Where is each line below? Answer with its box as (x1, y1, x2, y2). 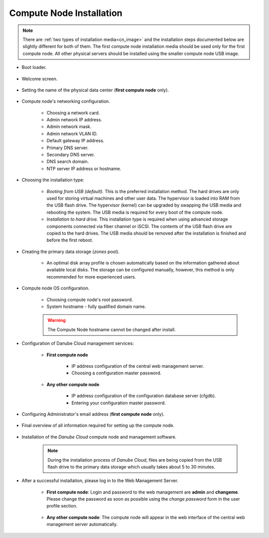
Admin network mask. (46, 124, 92, 130)
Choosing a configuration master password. (71, 370, 162, 376)
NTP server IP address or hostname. (46, 165, 122, 172)
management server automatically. (46, 522, 118, 528)
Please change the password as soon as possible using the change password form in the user (46, 496, 240, 502)
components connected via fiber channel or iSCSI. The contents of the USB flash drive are (46, 223, 232, 229)
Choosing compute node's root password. (46, 296, 133, 302)
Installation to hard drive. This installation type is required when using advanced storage (46, 216, 228, 222)
